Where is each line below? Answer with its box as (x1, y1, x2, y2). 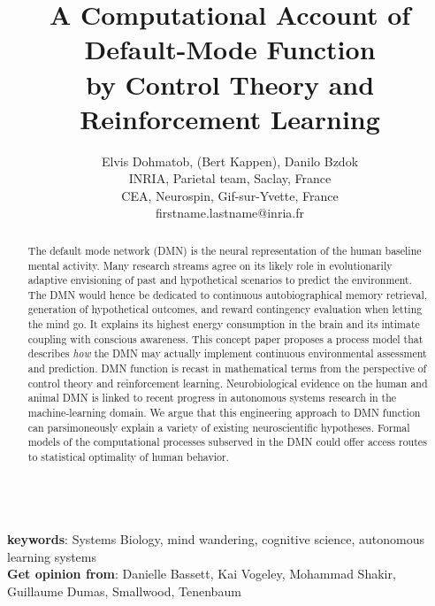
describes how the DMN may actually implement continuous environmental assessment (27, 346, 427, 361)
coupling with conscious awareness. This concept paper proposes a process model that (27, 331, 424, 346)
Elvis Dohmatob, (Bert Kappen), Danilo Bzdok (101, 151, 359, 170)
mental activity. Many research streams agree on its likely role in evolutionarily (27, 257, 393, 272)
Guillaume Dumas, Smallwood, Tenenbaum (7, 582, 241, 601)
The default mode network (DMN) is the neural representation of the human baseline (27, 242, 422, 257)
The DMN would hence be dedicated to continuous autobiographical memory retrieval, (27, 287, 428, 302)
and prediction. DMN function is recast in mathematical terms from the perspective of (27, 361, 427, 376)
